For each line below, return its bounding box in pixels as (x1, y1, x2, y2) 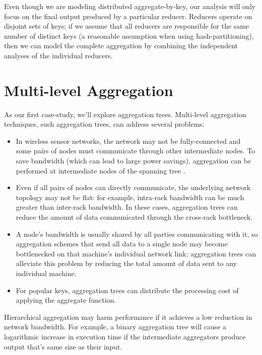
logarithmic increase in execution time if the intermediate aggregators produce (4, 331, 246, 341)
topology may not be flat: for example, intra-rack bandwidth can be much (16, 192, 244, 202)
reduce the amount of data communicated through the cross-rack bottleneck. (16, 212, 253, 222)
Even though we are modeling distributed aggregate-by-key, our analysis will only (4, 1, 256, 11)
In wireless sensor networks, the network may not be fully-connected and (16, 135, 241, 146)
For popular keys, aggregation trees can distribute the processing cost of (16, 285, 239, 295)
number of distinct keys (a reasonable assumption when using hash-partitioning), (4, 30, 254, 41)
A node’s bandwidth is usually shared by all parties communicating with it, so (16, 228, 258, 239)
